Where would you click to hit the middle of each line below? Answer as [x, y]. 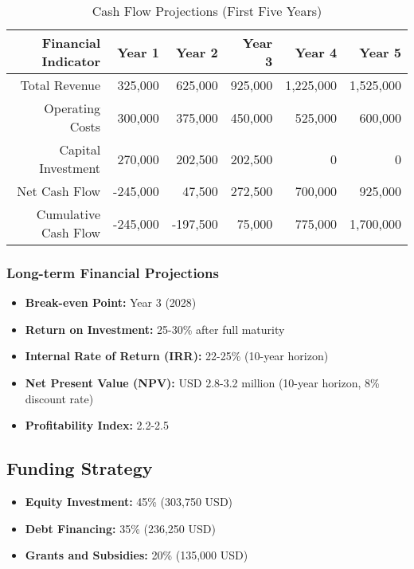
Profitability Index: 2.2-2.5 [97, 425]
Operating [72, 108]
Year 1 [138, 52]
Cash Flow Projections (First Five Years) [207, 11]
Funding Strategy [80, 468]
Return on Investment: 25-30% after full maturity [155, 329]
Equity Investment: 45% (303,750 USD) [129, 501]
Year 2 [197, 52]
